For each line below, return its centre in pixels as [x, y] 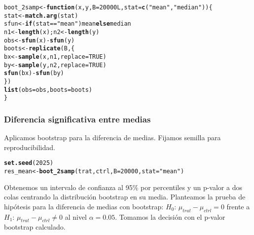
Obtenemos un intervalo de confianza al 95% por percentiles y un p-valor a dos [123, 187]
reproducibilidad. [30, 147]
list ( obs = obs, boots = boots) [48, 90]
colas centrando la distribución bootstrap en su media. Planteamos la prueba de [125, 197]
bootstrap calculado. [35, 227]
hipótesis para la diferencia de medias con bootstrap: [84, 206]
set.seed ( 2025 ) [29, 163]
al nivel [76, 216]
